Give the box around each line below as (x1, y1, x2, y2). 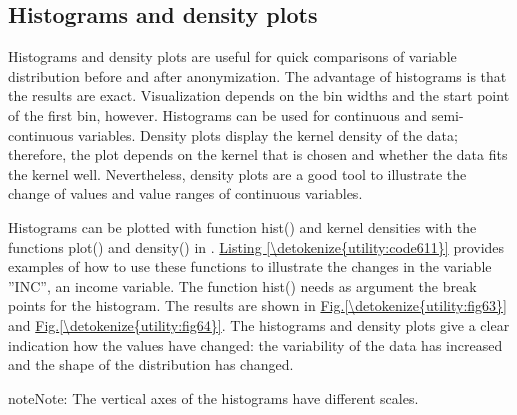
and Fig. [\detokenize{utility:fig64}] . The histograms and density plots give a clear (8, 314, 510, 335)
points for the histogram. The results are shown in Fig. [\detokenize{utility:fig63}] (8, 295, 507, 316)
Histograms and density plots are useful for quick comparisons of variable (8, 46, 457, 67)
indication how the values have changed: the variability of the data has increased (8, 334, 503, 355)
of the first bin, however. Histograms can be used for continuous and (8, 104, 427, 125)
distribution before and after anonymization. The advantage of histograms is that (8, 65, 507, 86)
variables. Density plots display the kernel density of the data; (78, 124, 458, 145)
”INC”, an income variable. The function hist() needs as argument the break (8, 275, 477, 296)
